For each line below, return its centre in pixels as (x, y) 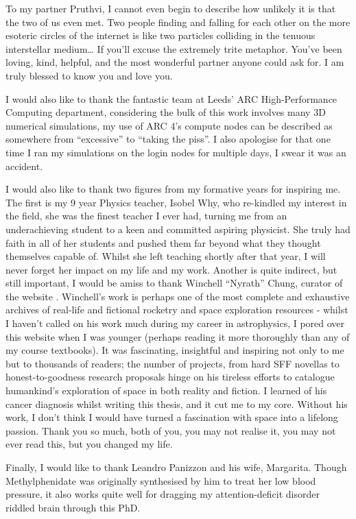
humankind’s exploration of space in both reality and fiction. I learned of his (166, 390)
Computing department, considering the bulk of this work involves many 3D (166, 112)
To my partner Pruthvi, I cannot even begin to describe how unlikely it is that (171, 8)
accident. (24, 166)
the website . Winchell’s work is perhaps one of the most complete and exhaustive (178, 296)
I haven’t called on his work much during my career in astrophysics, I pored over (175, 323)
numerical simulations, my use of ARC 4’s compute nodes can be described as (169, 125)
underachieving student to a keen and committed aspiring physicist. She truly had (178, 229)
